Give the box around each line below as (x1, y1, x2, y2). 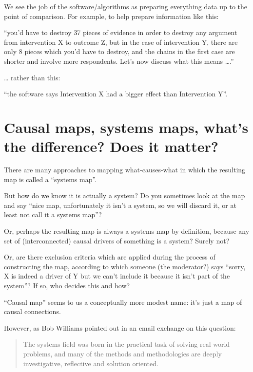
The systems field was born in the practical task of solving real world (23, 339, 230, 349)
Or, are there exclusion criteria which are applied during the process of (4, 252, 215, 262)
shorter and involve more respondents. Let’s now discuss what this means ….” (4, 56, 234, 66)
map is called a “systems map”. (4, 174, 97, 184)
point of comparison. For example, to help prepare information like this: (4, 11, 219, 21)
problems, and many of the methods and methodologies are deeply (23, 348, 222, 358)
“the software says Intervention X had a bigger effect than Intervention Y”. (4, 89, 228, 99)
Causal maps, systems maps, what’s (4, 117, 249, 137)
